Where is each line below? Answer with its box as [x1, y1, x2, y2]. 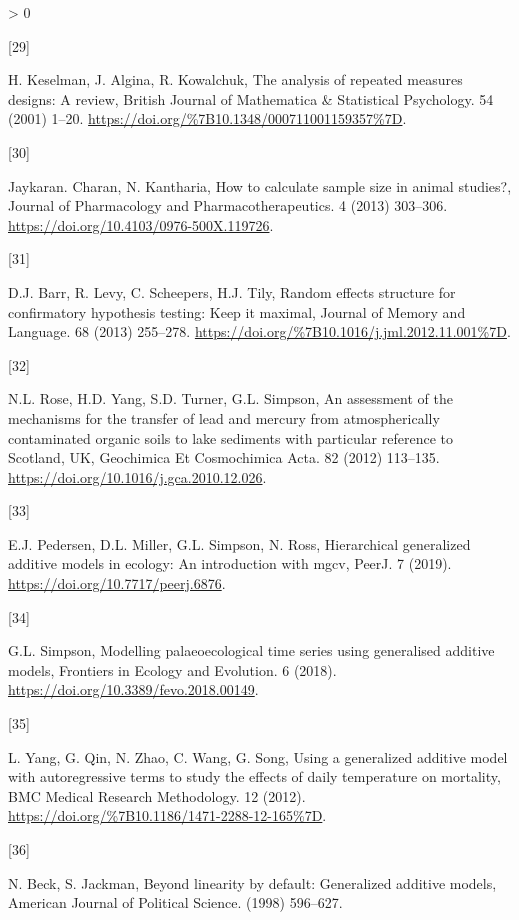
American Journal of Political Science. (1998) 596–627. [8, 892, 343, 913]
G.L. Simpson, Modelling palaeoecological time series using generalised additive [8, 640, 495, 661]
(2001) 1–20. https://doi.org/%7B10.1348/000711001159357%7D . [8, 108, 407, 129]
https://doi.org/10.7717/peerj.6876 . [8, 573, 226, 594]
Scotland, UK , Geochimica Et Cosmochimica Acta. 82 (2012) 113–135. [8, 447, 440, 468]
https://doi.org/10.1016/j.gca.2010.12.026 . [8, 466, 267, 487]
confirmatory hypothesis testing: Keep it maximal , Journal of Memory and [8, 301, 466, 322]
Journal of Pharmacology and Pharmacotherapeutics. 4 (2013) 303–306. [8, 195, 448, 216]
